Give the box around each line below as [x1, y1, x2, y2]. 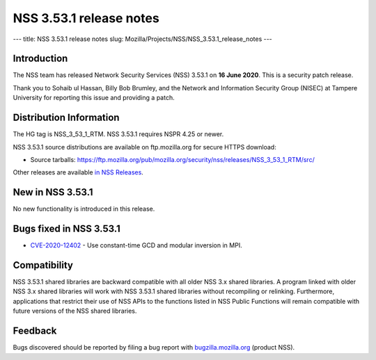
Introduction [13, 53, 68, 65]
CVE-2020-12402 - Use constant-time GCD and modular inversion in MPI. [30, 241, 243, 249]
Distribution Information [13, 112, 120, 124]
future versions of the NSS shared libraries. [13, 306, 137, 316]
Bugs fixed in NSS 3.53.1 [13, 223, 121, 235]
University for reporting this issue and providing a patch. [13, 94, 175, 102]
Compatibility [13, 259, 73, 271]
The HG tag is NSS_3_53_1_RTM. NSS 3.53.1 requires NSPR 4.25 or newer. [13, 130, 224, 138]
